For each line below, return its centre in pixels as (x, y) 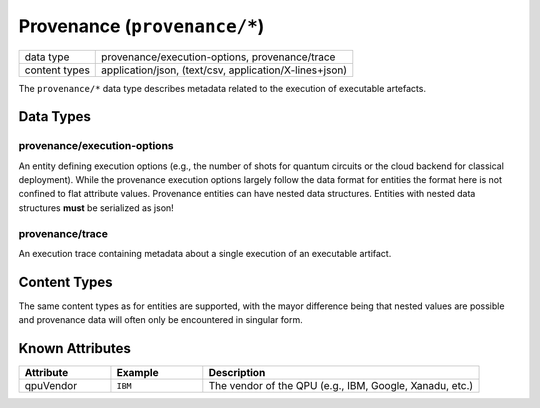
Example (137, 373)
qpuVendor (51, 386)
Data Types (55, 116)
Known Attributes (75, 348)
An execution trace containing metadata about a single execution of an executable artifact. (205, 254)
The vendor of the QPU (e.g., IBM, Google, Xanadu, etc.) (341, 386)
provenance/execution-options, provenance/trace (218, 57)
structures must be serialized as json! (96, 207)
